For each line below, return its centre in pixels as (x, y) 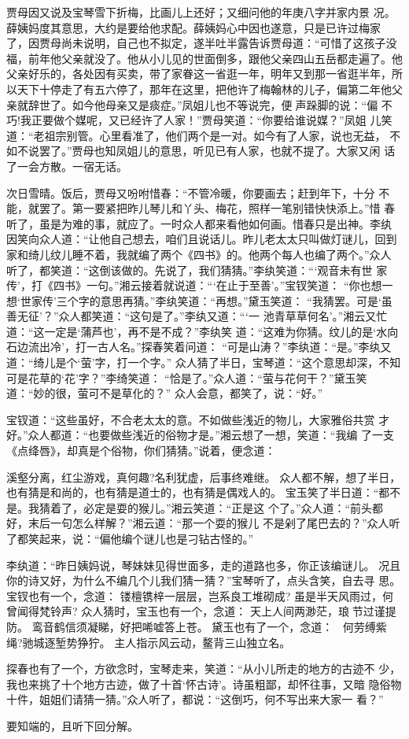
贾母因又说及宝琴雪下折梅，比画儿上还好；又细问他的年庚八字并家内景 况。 (201, 12)
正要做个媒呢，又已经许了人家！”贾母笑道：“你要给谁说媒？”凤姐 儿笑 (212, 120)
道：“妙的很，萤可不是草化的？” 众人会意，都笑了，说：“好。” (165, 393)
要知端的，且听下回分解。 (72, 725)
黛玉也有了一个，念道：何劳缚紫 (299, 626)
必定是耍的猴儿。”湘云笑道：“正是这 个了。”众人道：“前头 (228, 507)
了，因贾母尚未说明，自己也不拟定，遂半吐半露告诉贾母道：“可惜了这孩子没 (202, 43)
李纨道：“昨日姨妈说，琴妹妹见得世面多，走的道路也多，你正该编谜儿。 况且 (204, 565)
